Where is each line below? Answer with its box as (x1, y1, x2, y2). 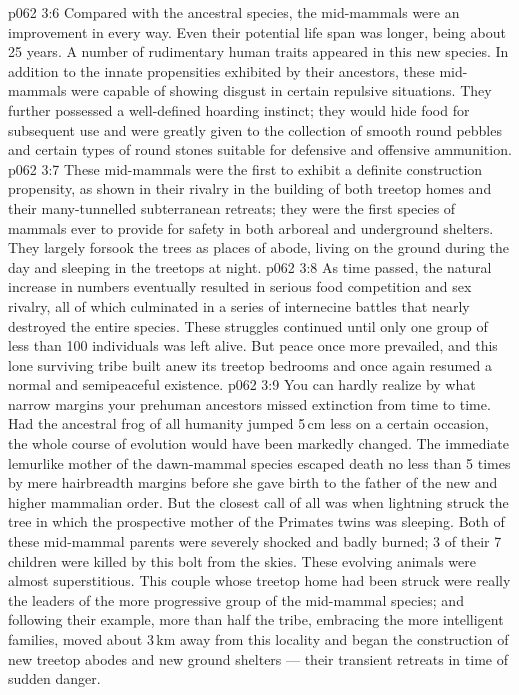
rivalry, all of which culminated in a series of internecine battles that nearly (8, 295, 470, 316)
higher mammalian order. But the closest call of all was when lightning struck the (8, 491, 509, 512)
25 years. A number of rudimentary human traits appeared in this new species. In (8, 41, 509, 62)
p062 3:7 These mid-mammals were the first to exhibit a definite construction (8, 158, 483, 179)
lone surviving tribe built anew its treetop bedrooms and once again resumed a (8, 354, 492, 375)
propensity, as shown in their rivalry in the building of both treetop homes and (8, 178, 492, 199)
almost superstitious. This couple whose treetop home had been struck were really (8, 570, 511, 591)
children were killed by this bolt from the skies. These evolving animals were (8, 550, 476, 571)
